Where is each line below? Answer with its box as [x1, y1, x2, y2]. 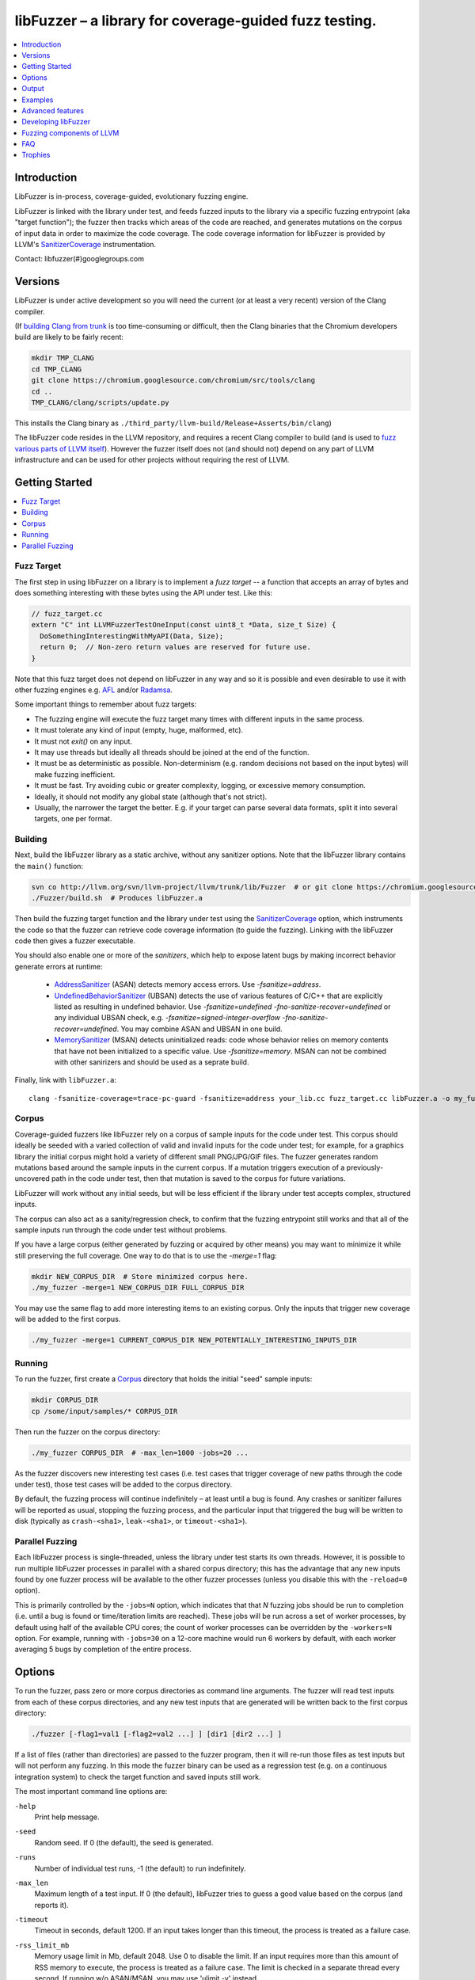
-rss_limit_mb [14, 1940, 70, 1950]
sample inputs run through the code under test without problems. [14, 1224, 227, 1235]
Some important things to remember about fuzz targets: [14, 699, 197, 709]
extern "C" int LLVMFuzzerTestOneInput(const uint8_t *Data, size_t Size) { [31, 620, 336, 630]
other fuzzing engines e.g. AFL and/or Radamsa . [14, 685, 173, 695]
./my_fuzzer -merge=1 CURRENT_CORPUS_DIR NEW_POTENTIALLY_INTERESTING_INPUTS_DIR [31, 1335, 358, 1345]
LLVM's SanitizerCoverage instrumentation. [14, 239, 157, 249]
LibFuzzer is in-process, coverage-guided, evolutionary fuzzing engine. [14, 192, 249, 201]
